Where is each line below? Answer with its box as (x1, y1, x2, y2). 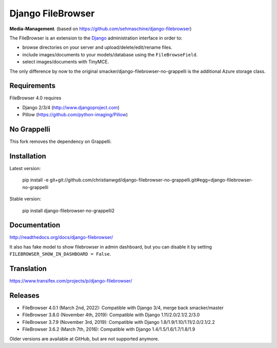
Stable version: (9, 196, 42, 202)
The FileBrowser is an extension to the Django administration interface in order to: (9, 35, 183, 41)
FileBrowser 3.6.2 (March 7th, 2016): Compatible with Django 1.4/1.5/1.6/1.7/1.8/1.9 (22, 326, 195, 333)
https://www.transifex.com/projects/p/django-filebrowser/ (9, 278, 132, 284)
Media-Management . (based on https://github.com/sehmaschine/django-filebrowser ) (9, 26, 192, 32)
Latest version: (9, 166, 41, 171)
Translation (9, 264, 47, 273)
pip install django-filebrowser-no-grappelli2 (22, 208, 115, 214)
